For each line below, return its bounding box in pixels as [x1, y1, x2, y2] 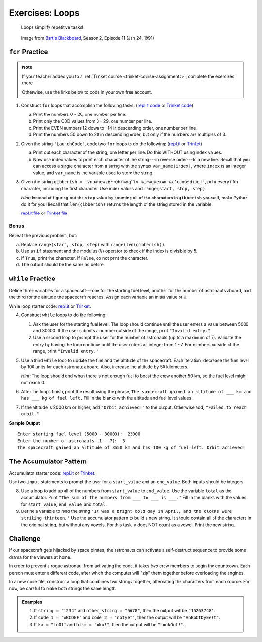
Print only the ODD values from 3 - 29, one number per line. [33, 118, 153, 124]
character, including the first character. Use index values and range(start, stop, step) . [21, 186, 207, 192]
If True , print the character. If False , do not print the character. [21, 255, 148, 261]
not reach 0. [21, 379, 46, 385]
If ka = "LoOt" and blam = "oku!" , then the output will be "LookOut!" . [34, 621, 185, 627]
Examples [22, 599, 43, 605]
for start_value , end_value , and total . [21, 501, 107, 507]
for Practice [9, 48, 48, 56]
